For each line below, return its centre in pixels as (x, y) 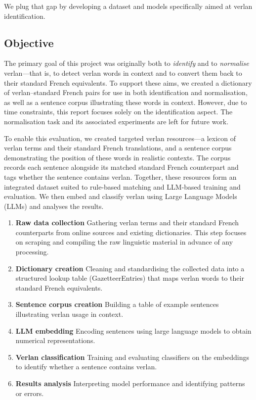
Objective (29, 42)
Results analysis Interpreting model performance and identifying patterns (130, 383)
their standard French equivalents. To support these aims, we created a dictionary (128, 82)
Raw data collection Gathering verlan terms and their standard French (127, 223)
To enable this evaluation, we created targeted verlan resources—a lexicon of (120, 138)
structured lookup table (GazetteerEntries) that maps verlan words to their (130, 278)
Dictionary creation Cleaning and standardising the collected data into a (130, 268)
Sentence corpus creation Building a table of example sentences (117, 304)
